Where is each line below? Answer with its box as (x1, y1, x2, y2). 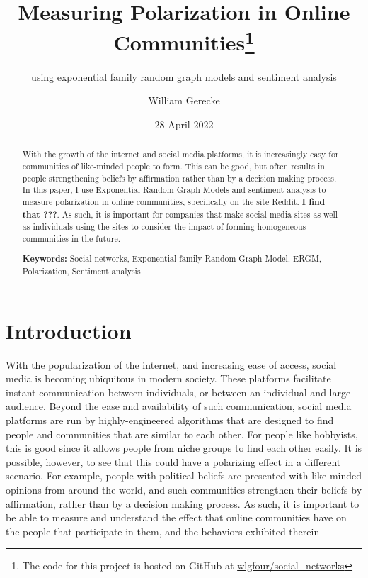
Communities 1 (113, 25, 255, 57)
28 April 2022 (154, 116, 214, 131)
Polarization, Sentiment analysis (22, 265, 141, 277)
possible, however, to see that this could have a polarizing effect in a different (6, 454, 341, 469)
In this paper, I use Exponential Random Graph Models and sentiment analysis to (22, 184, 326, 196)
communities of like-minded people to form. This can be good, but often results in (22, 160, 325, 172)
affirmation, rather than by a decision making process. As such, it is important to (6, 496, 360, 511)
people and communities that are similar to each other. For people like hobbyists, (6, 426, 358, 441)
